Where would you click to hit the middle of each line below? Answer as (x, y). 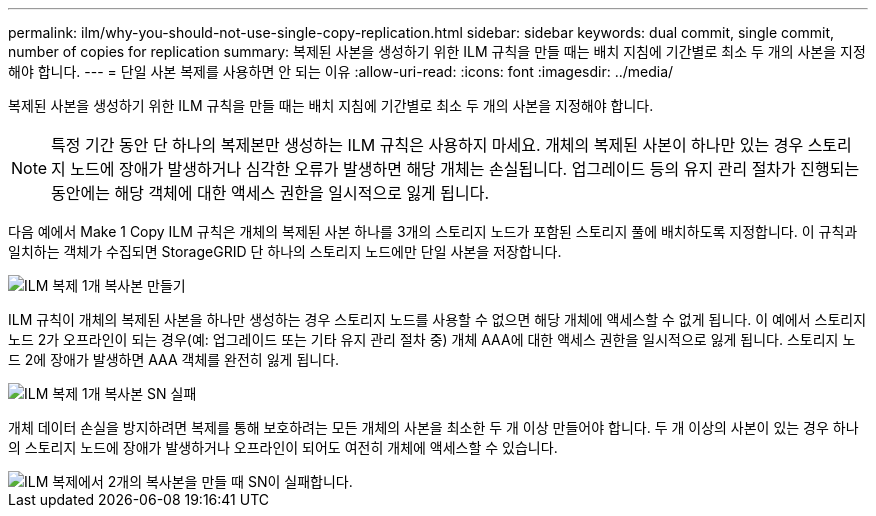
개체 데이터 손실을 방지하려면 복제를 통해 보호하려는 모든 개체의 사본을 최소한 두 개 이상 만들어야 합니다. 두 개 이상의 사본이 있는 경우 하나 (433, 427)
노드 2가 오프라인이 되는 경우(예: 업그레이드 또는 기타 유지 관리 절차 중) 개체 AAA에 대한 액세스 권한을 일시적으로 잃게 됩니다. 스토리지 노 (432, 339)
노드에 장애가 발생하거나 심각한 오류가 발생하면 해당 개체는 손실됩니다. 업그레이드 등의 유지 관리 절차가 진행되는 (465, 169)
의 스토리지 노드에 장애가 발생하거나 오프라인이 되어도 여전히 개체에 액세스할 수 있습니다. (283, 447)
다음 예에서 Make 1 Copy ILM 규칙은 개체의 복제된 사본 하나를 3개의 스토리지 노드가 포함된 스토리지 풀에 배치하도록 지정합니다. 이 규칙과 (433, 231)
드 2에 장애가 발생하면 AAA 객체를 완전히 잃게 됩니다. (174, 359)
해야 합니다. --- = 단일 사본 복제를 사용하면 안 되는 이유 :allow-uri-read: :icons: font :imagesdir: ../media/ (341, 71)
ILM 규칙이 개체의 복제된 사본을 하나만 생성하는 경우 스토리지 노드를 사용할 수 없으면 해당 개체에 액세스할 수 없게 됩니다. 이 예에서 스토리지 (437, 319)
